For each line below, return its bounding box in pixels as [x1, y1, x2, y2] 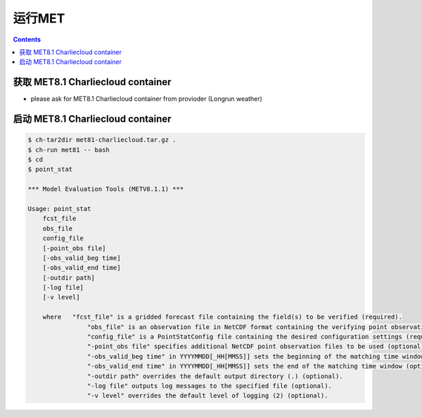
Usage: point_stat [27, 205, 91, 212]
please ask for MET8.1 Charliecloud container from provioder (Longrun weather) [30, 95, 263, 103]
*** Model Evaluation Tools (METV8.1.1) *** [27, 185, 184, 193]
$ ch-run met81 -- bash [27, 146, 110, 154]
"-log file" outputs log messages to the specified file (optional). [87, 382, 332, 390]
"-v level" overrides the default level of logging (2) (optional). [87, 392, 328, 400]
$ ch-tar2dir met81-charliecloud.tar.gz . [27, 136, 177, 144]
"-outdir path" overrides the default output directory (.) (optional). [87, 372, 344, 380]
